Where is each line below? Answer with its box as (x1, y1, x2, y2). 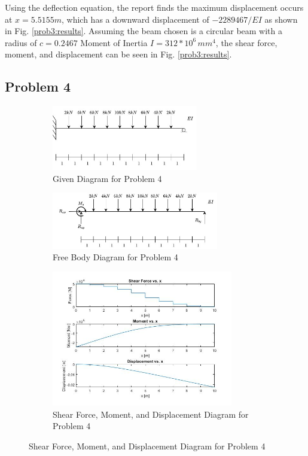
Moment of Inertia (80, 36, 148, 48)
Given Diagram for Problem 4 (53, 172, 162, 184)
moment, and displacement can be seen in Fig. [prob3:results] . (5, 48, 232, 60)
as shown (264, 13, 298, 25)
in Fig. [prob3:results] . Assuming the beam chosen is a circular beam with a (5, 25, 282, 37)
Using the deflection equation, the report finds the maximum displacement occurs (5, 1, 304, 13)
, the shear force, (215, 36, 277, 48)
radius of (5, 36, 37, 48)
